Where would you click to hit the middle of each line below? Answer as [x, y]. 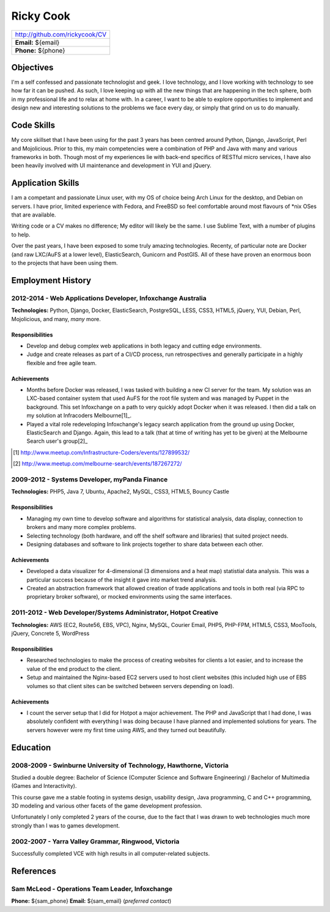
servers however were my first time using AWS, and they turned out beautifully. [127, 730]
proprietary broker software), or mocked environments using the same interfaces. [129, 597]
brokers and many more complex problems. [82, 527]
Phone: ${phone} [40, 50]
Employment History [51, 280]
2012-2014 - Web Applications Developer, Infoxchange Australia [109, 298]
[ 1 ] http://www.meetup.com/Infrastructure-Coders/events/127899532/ [101, 452]
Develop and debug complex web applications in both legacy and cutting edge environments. [144, 346]
